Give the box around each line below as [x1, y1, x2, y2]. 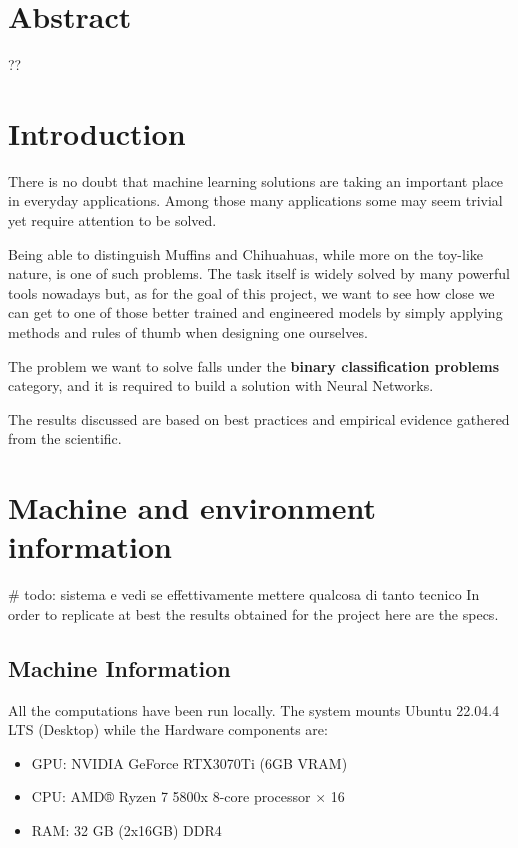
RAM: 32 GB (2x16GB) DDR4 [31, 820, 222, 841]
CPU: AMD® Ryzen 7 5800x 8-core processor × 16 [31, 786, 345, 807]
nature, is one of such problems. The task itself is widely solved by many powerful [8, 263, 510, 284]
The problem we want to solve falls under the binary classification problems [8, 355, 500, 376]
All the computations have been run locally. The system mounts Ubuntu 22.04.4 [8, 699, 500, 720]
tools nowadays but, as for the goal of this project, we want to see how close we [8, 282, 495, 303]
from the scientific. [8, 428, 122, 449]
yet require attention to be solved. [8, 210, 217, 231]
